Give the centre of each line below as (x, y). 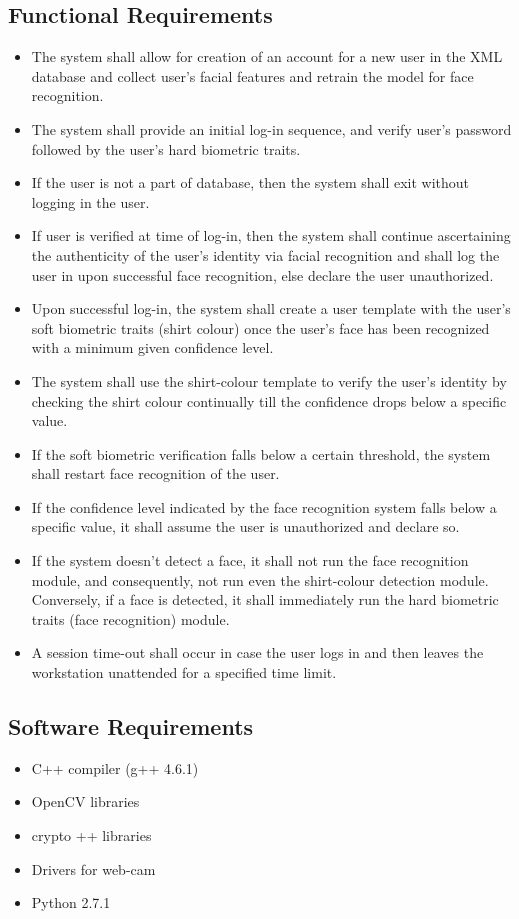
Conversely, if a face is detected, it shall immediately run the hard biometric (265, 599)
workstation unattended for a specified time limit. (184, 672)
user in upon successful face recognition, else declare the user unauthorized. (262, 274)
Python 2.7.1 (71, 902)
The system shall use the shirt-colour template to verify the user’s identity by (269, 380)
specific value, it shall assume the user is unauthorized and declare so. (245, 526)
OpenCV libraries (85, 801)
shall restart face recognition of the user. (155, 473)
